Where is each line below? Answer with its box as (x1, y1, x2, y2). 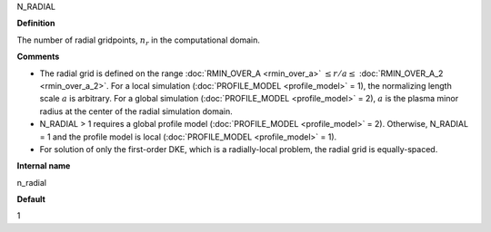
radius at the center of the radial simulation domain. (39, 105, 233, 117)
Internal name (16, 160, 71, 171)
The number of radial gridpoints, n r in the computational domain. (16, 34, 261, 47)
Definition (16, 18, 55, 29)
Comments (16, 51, 60, 63)
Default (16, 194, 45, 205)
